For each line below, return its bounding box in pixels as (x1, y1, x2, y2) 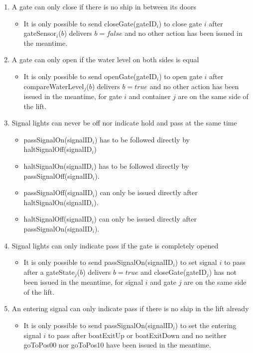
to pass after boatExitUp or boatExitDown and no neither (48, 330, 227, 340)
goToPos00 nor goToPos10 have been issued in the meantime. (23, 340, 211, 350)
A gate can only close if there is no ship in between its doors (11, 1, 197, 11)
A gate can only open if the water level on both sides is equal (11, 54, 199, 65)
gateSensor (23, 28, 57, 38)
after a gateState (23, 266, 75, 277)
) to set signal (175, 257, 217, 267)
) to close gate (158, 18, 202, 28)
